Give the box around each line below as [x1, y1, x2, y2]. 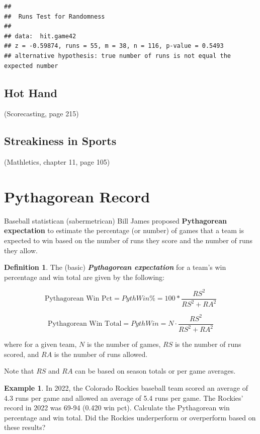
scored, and [4, 348, 39, 359]
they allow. [4, 245, 38, 255]
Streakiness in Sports [4, 133, 117, 149]
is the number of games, [86, 339, 161, 349]
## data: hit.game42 [4, 32, 76, 40]
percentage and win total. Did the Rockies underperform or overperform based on [4, 412, 256, 422]
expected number [4, 62, 58, 69]
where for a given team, [4, 339, 77, 349]
